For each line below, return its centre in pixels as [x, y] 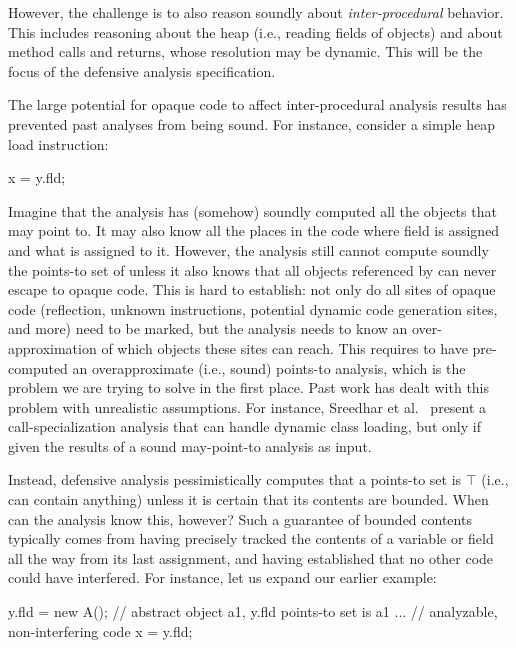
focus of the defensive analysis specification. [142, 70]
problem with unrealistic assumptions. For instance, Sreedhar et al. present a [247, 406]
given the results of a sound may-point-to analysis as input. [190, 445]
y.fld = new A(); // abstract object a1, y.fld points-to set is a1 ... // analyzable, [253, 611]
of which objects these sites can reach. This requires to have [284, 347]
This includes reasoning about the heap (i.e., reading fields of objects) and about [255, 31]
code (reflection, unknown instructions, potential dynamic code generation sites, [253, 308]
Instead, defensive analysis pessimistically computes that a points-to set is [235, 479]
